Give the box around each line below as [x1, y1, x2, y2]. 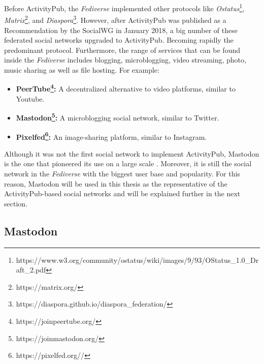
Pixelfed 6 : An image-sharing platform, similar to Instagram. [16, 130, 207, 142]
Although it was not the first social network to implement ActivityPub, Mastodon [4, 148, 259, 159]
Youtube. [16, 93, 45, 104]
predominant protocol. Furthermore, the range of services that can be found [4, 44, 240, 55]
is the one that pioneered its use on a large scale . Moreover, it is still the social [4, 158, 252, 169]
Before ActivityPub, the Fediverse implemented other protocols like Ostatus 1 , [4, 2, 245, 13]
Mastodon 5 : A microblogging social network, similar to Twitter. [16, 111, 219, 123]
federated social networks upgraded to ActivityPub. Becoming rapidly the [4, 35, 234, 45]
